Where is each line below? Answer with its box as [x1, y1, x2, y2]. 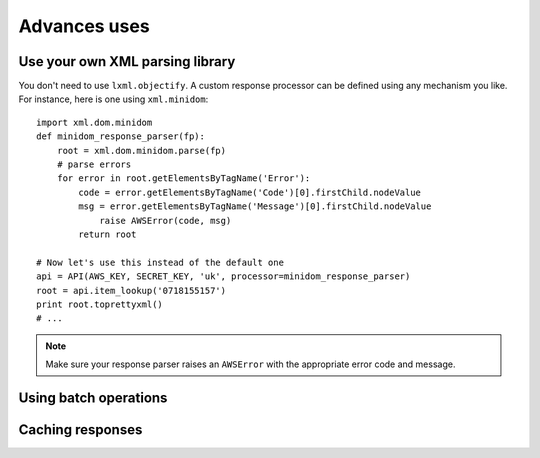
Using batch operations [18, 389, 168, 406]
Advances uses [18, 15, 150, 37]
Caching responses [18, 421, 143, 438]
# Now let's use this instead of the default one [36, 256, 285, 268]
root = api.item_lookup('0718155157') [36, 285, 227, 296]
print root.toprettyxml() [36, 298, 164, 310]
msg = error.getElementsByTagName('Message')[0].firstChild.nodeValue [78, 201, 432, 212]
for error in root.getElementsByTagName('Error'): [56, 173, 311, 184]
